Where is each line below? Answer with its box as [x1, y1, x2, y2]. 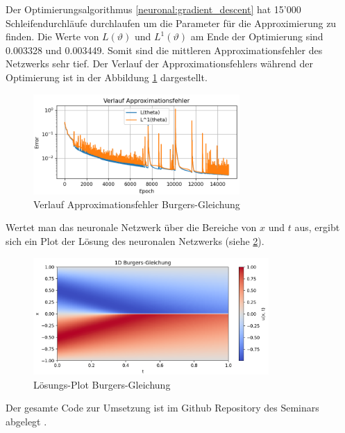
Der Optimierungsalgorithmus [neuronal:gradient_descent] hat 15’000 [6, 2, 301, 16]
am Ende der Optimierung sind [190, 29, 323, 44]
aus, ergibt [294, 220, 340, 235]
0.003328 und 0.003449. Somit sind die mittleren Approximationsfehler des [6, 42, 323, 57]
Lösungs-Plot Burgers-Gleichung [33, 377, 171, 391]
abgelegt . [6, 414, 47, 428]
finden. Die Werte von [6, 29, 99, 44]
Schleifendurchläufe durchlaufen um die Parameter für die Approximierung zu [6, 15, 337, 30]
